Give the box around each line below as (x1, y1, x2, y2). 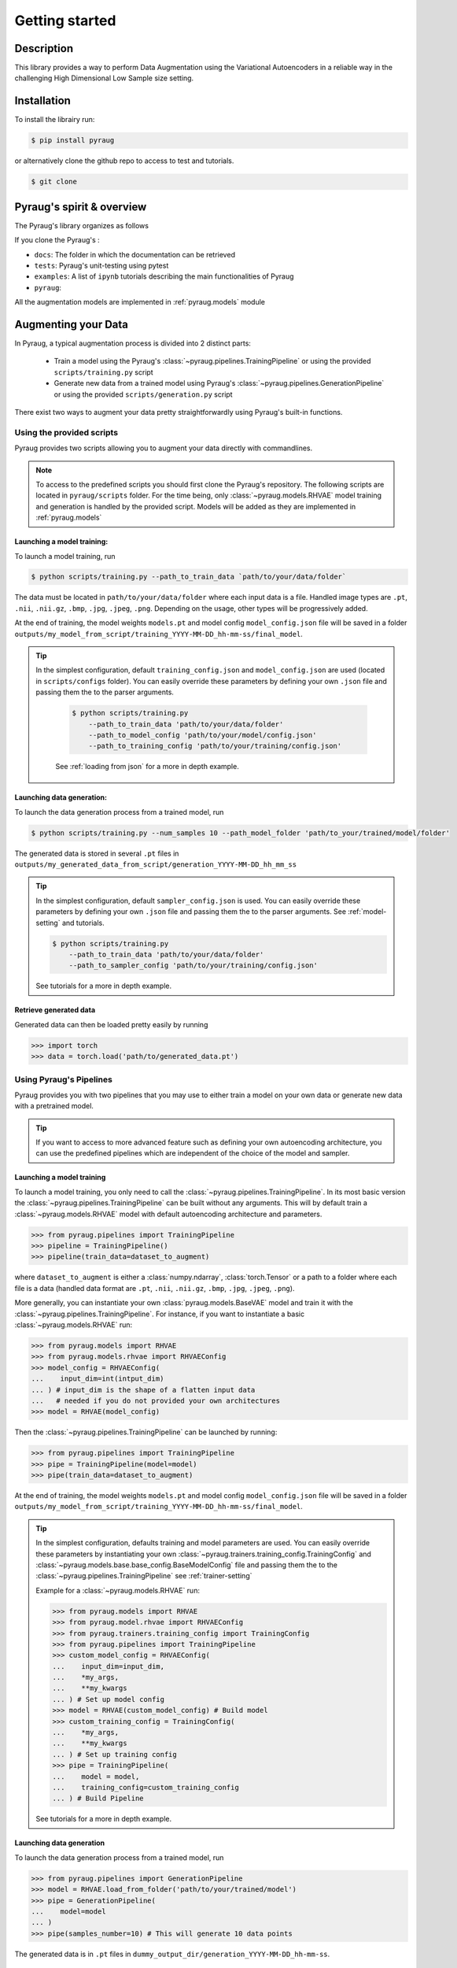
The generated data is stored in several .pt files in (14, 849, 179, 858)
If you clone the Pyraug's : (14, 235, 100, 245)
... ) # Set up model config (52, 1695, 165, 1704)
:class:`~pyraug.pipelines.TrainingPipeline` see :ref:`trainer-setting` (35, 1571, 252, 1581)
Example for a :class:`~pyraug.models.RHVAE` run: (35, 1585, 201, 1595)
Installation (14, 94, 71, 108)
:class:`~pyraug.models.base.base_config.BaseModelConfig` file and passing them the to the (35, 1559, 338, 1570)
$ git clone (31, 177, 78, 187)
